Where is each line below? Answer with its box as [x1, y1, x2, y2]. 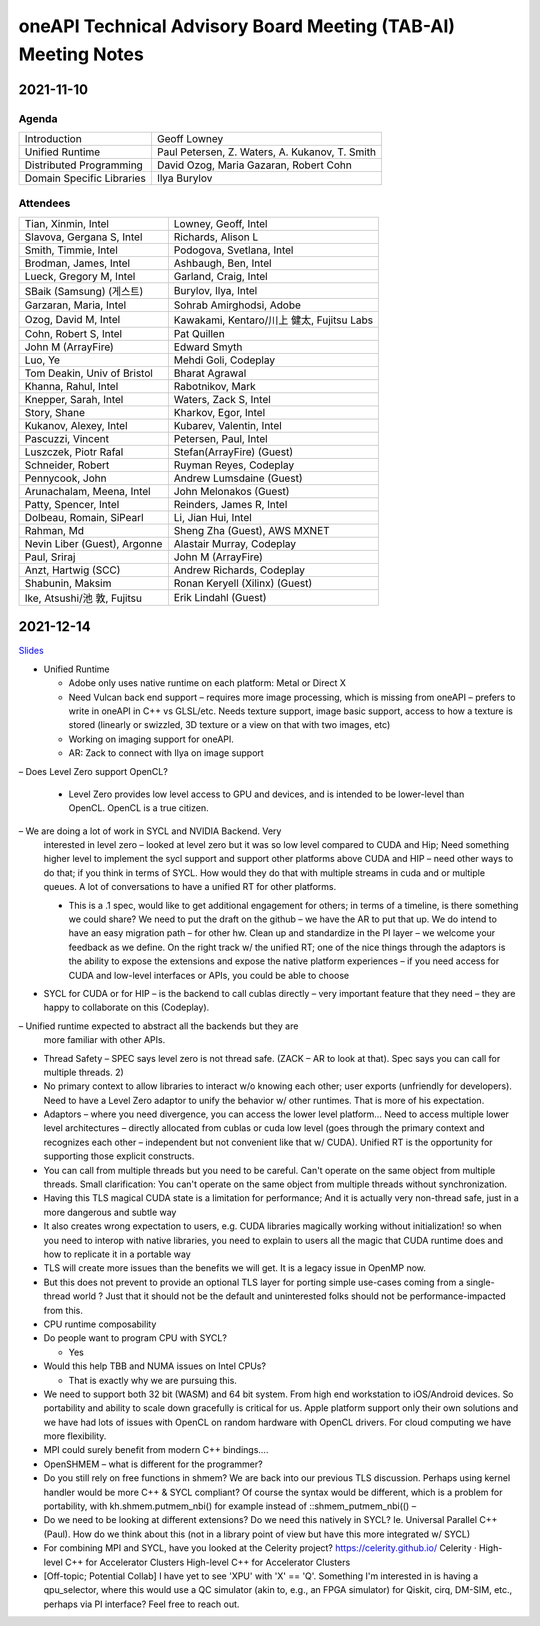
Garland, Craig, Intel [173, 269, 269, 283]
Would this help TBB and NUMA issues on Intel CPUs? [43, 1360, 267, 1372]
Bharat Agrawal [173, 366, 247, 380]
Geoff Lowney [156, 132, 224, 146]
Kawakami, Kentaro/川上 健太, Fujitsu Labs [173, 313, 374, 327]
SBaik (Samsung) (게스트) [24, 284, 144, 298]
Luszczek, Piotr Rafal [24, 445, 124, 459]
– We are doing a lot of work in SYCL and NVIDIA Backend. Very [18, 825, 282, 837]
